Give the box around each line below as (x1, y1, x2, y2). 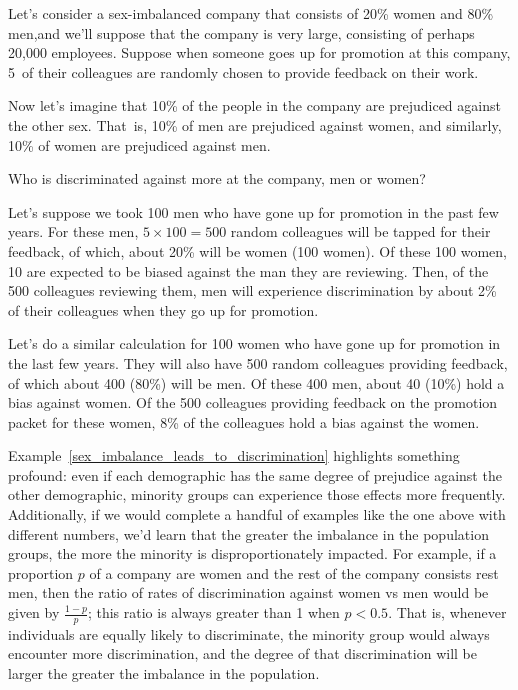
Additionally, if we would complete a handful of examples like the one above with (8, 504, 506, 525)
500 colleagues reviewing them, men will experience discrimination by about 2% (8, 280, 497, 301)
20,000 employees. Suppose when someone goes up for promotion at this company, (8, 42, 511, 63)
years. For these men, (8, 221, 139, 242)
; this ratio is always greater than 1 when (87, 602, 340, 623)
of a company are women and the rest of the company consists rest (89, 562, 499, 583)
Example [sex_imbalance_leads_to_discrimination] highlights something (8, 445, 460, 466)
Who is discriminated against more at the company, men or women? (8, 168, 426, 189)
